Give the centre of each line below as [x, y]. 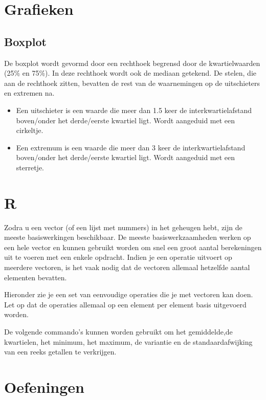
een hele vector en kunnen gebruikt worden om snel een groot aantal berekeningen [133, 247]
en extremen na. [29, 93]
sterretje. [30, 167]
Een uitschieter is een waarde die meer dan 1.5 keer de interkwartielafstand [134, 110]
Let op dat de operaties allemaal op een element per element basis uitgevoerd [125, 304]
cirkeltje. [30, 130]
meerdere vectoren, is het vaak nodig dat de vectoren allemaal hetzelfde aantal [127, 267]
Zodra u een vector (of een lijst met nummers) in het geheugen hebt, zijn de [123, 227]
